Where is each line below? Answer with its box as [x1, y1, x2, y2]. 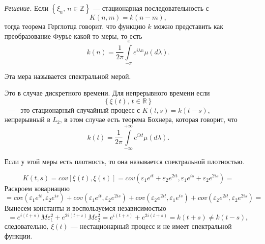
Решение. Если [4, 3, 49, 13]
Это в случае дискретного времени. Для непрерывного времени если [4, 87, 210, 98]
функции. [4, 230, 32, 241]
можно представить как [153, 21, 224, 31]
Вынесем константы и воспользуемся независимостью [4, 203, 167, 213]
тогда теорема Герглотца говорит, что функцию [4, 21, 146, 31]
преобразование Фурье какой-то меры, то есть [4, 30, 142, 41]
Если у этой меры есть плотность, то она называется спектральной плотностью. [4, 156, 244, 166]
